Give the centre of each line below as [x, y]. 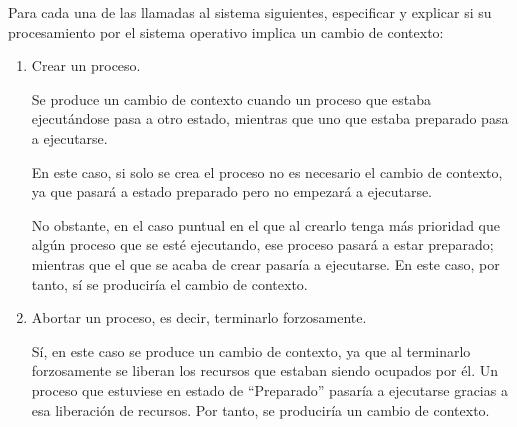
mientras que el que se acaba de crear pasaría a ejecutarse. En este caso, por [265, 263]
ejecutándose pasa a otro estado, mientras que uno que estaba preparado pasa [270, 118]
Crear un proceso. [86, 65]
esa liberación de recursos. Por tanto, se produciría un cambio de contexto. [260, 409]
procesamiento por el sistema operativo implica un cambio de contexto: [226, 31]
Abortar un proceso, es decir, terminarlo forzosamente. [199, 317]
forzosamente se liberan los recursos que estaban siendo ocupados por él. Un [265, 370]
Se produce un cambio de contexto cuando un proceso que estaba [231, 98]
